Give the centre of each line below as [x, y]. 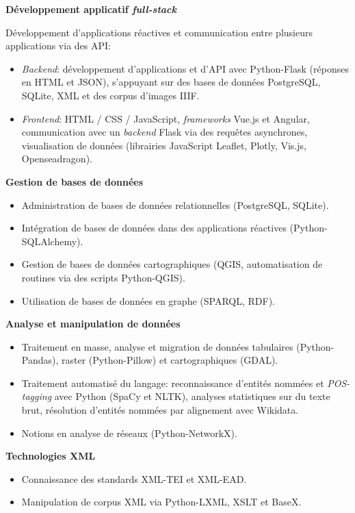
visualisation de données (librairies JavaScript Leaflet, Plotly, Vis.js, [164, 145]
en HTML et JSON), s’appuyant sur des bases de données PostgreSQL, [171, 82]
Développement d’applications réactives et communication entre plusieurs [159, 32]
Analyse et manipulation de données [93, 324]
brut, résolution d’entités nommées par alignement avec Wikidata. [160, 410]
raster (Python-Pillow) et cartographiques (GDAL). [170, 360]
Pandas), [40, 360]
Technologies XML [51, 456]
